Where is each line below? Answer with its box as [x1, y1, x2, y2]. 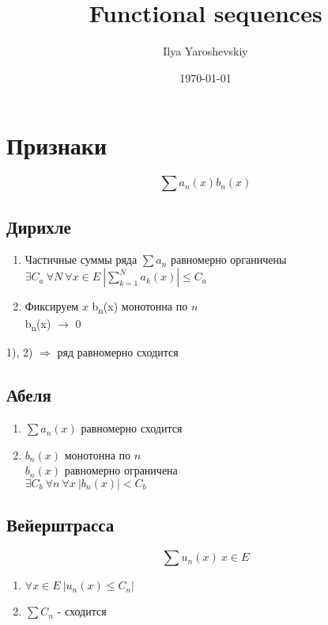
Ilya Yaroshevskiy [163, 43, 248, 59]
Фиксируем [25, 298, 79, 314]
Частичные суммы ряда [25, 251, 138, 268]
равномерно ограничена [64, 462, 178, 478]
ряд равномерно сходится [57, 344, 179, 360]
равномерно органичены [171, 251, 287, 268]
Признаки [6, 129, 107, 162]
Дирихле [6, 214, 71, 238]
